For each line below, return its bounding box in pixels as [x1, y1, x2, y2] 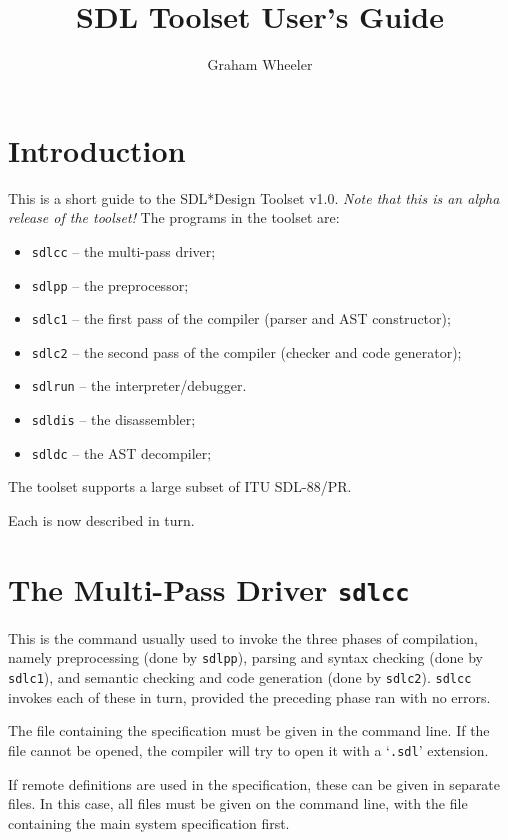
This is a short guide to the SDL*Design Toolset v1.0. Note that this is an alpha [8, 187, 500, 208]
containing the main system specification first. [8, 812, 290, 833]
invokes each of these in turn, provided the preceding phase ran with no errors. [8, 686, 491, 707]
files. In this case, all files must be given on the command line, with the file [8, 793, 468, 814]
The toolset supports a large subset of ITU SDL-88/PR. [8, 476, 352, 497]
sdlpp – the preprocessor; [31, 274, 189, 295]
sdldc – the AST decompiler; [31, 442, 212, 463]
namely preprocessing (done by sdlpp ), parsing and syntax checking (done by [8, 647, 483, 668]
